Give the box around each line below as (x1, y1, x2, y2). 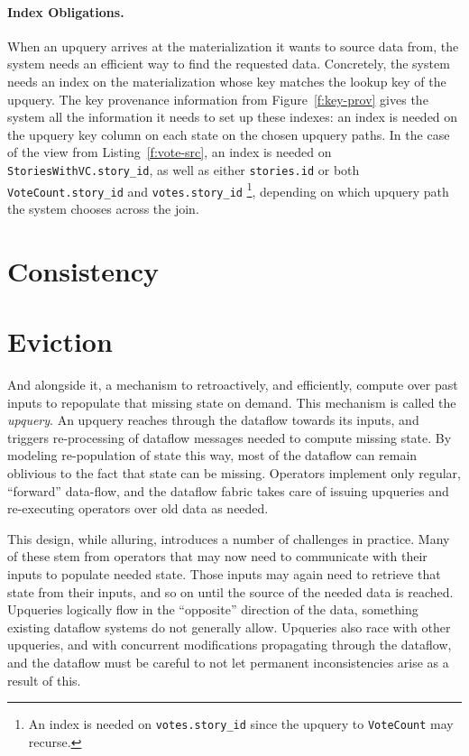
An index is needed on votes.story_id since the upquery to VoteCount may (28, 715, 454, 733)
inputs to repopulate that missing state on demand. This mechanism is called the (7, 392, 456, 411)
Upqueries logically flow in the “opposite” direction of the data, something (7, 600, 418, 619)
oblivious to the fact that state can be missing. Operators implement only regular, (7, 463, 461, 482)
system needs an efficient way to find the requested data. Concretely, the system (7, 54, 450, 73)
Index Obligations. (7, 2, 124, 21)
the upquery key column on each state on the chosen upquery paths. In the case (7, 124, 450, 143)
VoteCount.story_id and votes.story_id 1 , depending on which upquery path (7, 179, 449, 200)
